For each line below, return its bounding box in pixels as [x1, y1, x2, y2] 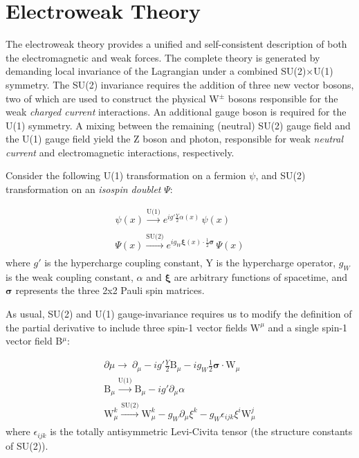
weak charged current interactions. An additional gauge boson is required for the [6, 104, 347, 119]
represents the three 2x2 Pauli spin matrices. [15, 283, 205, 297]
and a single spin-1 [268, 320, 348, 334]
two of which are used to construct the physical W [6, 91, 219, 105]
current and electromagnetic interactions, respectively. [6, 145, 234, 159]
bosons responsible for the [228, 91, 338, 105]
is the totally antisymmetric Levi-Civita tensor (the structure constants [50, 424, 353, 439]
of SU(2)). [6, 438, 48, 452]
